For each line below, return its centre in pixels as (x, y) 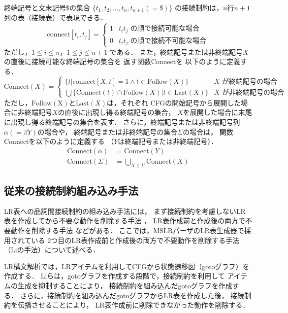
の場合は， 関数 (208, 131)
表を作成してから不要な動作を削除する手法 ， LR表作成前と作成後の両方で (125, 221)
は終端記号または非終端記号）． (168, 141)
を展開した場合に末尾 (217, 112)
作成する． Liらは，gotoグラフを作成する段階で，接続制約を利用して (114, 276)
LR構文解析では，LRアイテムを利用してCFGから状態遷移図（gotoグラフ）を (127, 266)
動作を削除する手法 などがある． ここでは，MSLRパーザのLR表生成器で (127, 230)
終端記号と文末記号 (35, 7)
